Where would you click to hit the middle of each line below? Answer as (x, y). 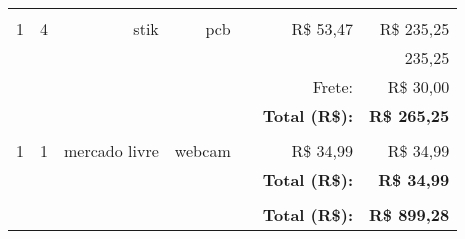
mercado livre (111, 150)
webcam (202, 150)
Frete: (332, 86)
